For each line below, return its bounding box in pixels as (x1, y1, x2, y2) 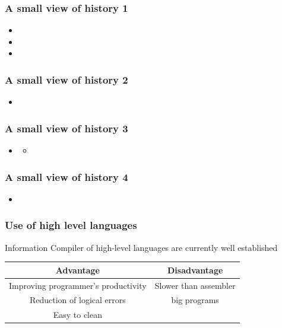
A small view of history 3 (5, 120, 128, 135)
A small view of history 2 (5, 72, 128, 87)
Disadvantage (167, 263, 223, 276)
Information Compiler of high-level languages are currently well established (5, 241, 278, 253)
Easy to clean (53, 308, 103, 321)
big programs (171, 294, 219, 306)
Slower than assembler (154, 279, 236, 291)
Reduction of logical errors (29, 294, 126, 306)
